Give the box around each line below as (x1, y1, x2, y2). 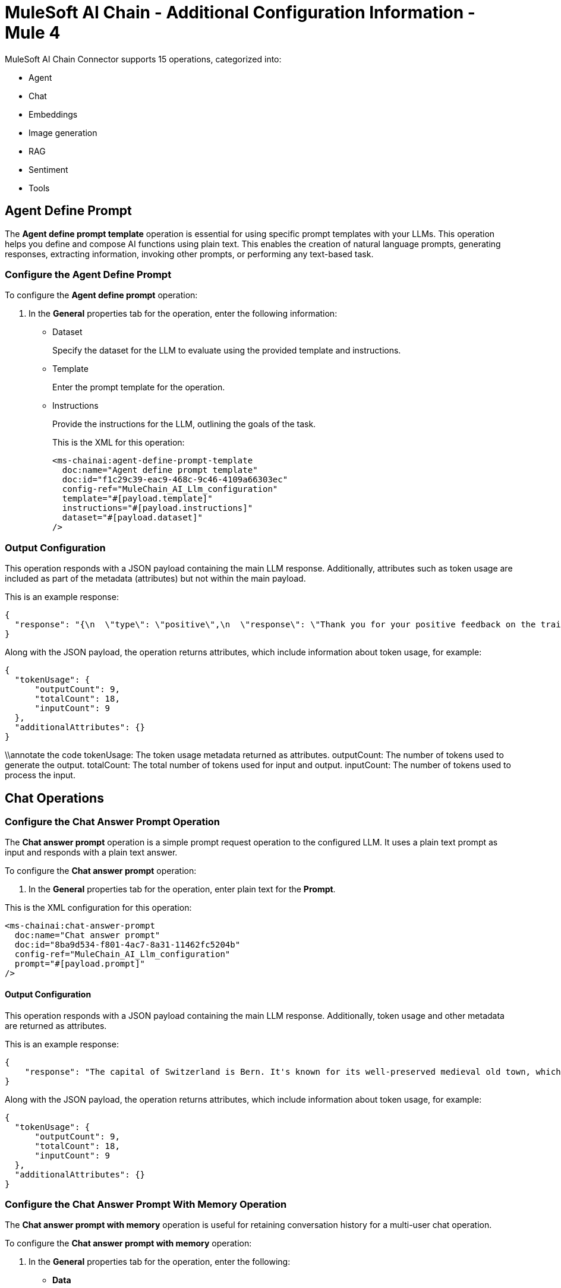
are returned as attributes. (5, 1020, 107, 1031)
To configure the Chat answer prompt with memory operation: (5, 1238, 252, 1249)
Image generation (29, 127, 97, 138)
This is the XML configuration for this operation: (5, 902, 192, 913)
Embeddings (29, 109, 78, 119)
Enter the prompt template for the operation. (52, 382, 225, 393)
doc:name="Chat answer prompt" (14, 930, 160, 940)
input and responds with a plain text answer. (5, 847, 178, 858)
